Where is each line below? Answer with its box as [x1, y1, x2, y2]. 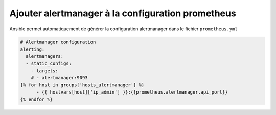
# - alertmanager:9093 [31, 75, 88, 81]
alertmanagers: [26, 54, 64, 59]
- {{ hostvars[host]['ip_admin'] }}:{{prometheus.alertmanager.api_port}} [36, 89, 228, 95]
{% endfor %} [20, 96, 53, 102]
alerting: [20, 46, 45, 52]
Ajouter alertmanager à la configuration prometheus [9, 8, 236, 19]
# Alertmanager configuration [20, 39, 96, 45]
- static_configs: [26, 60, 72, 66]
